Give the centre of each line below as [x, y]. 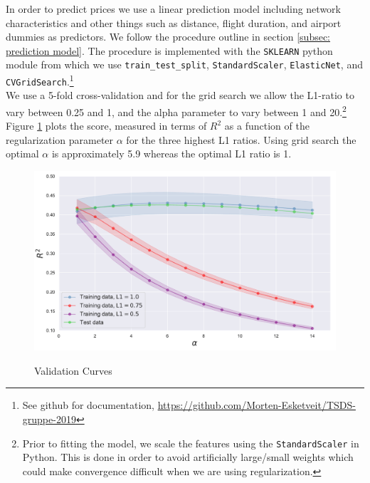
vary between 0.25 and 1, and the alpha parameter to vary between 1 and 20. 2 [176, 111]
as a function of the [267, 126]
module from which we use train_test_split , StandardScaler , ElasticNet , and [184, 64]
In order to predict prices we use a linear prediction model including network [173, 9]
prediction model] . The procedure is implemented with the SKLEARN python [169, 50]
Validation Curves [73, 370]
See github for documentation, [88, 405]
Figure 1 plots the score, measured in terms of [106, 126]
